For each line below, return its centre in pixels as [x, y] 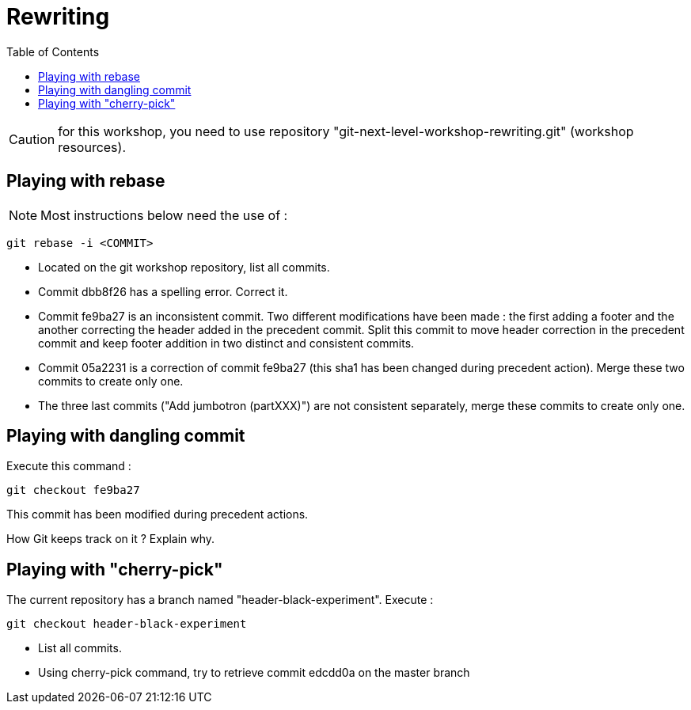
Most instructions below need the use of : [164, 215]
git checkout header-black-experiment [127, 624]
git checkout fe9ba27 [73, 490]
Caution [32, 139]
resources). [92, 147]
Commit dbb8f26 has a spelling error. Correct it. [163, 291]
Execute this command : [69, 466]
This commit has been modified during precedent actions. [158, 514]
